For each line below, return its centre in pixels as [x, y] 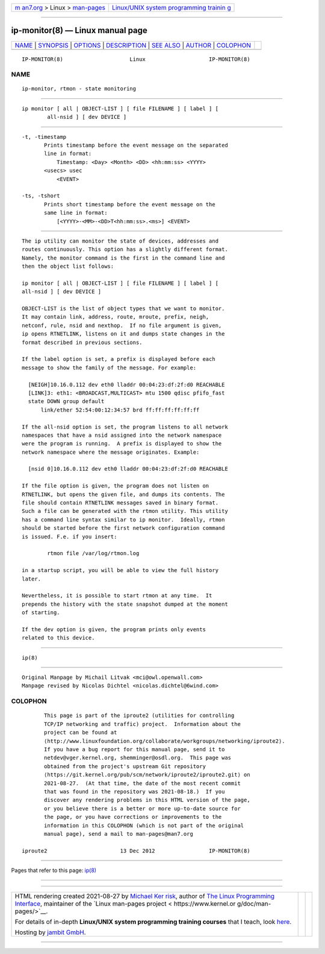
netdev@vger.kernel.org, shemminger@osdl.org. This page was [138, 758]
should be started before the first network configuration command [123, 528]
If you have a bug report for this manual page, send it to [135, 749]
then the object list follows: [68, 266]
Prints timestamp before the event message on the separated [136, 145]
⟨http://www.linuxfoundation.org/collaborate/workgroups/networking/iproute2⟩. [165, 741]
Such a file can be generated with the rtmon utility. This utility [125, 511]
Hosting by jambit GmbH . [51, 932]
